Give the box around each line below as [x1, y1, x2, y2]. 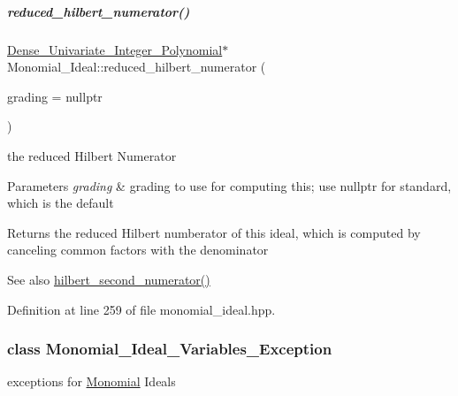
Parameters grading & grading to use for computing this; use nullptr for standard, [7, 176, 452, 194]
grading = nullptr [7, 87, 103, 105]
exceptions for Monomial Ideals [7, 372, 176, 391]
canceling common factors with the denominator [7, 240, 269, 259]
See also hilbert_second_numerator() [7, 270, 210, 288]
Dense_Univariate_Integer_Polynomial [7, 40, 223, 58]
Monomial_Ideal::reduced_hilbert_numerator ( [7, 57, 266, 76]
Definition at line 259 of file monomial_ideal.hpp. [7, 300, 276, 318]
